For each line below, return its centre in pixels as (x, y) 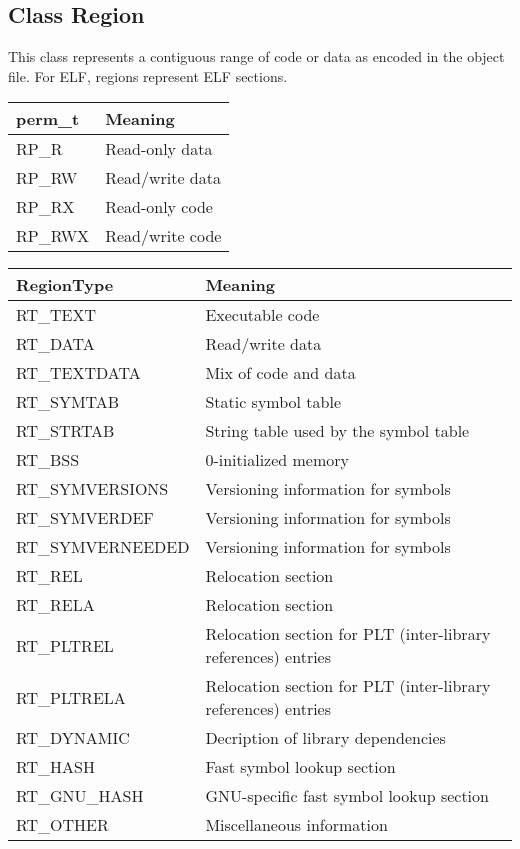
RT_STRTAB (65, 431)
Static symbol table (273, 402)
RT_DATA (55, 344)
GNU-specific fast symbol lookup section (347, 796)
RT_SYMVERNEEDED (103, 547)
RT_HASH (55, 767)
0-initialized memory (277, 460)
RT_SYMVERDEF (85, 518)
